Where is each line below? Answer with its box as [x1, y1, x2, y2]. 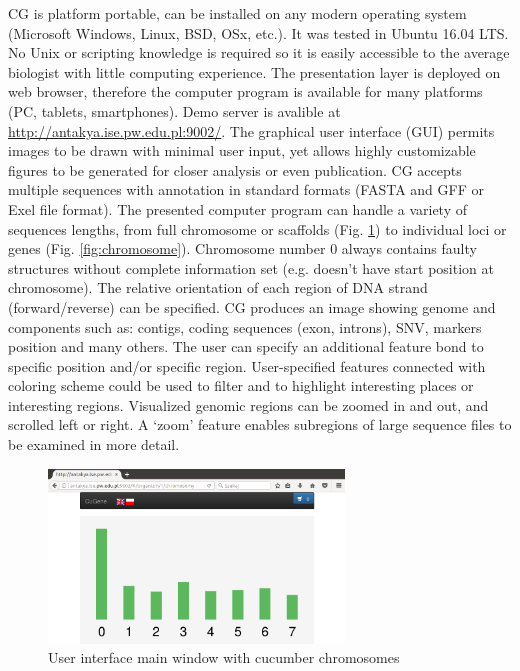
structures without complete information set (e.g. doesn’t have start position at [8, 257, 494, 278]
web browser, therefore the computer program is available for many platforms [8, 81, 483, 102]
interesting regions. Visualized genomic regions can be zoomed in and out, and [8, 394, 489, 415]
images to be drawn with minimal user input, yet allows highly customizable [8, 140, 476, 161]
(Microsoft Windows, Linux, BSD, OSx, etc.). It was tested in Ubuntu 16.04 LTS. [8, 22, 509, 43]
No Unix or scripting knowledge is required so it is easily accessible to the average [8, 42, 510, 63]
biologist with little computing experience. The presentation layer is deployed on [8, 61, 501, 82]
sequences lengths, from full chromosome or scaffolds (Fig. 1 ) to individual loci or [8, 218, 507, 239]
